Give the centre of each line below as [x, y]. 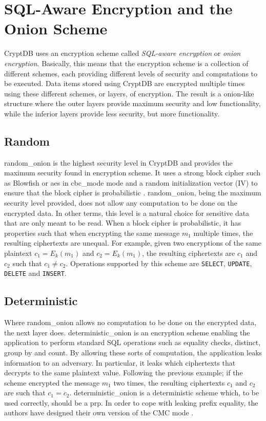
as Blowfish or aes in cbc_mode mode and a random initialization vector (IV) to [131, 182]
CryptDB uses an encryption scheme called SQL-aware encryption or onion [122, 53]
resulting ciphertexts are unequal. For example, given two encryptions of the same [133, 243]
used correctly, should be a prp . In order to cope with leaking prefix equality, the [131, 402]
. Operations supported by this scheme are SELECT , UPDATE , [159, 263]
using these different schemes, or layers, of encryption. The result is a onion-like [129, 93]
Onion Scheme [56, 28]
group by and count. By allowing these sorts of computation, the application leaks [133, 352]
